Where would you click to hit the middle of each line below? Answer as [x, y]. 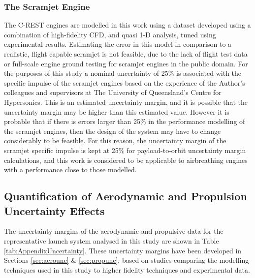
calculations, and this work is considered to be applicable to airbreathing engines [126, 160]
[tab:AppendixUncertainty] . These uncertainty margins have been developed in [123, 250]
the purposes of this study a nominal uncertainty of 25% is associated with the [123, 73]
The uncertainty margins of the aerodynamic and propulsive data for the [114, 231]
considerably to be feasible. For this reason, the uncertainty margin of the [115, 140]
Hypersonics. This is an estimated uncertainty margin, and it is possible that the [126, 102]
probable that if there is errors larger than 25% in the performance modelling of [125, 121]
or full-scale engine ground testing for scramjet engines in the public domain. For [126, 63]
